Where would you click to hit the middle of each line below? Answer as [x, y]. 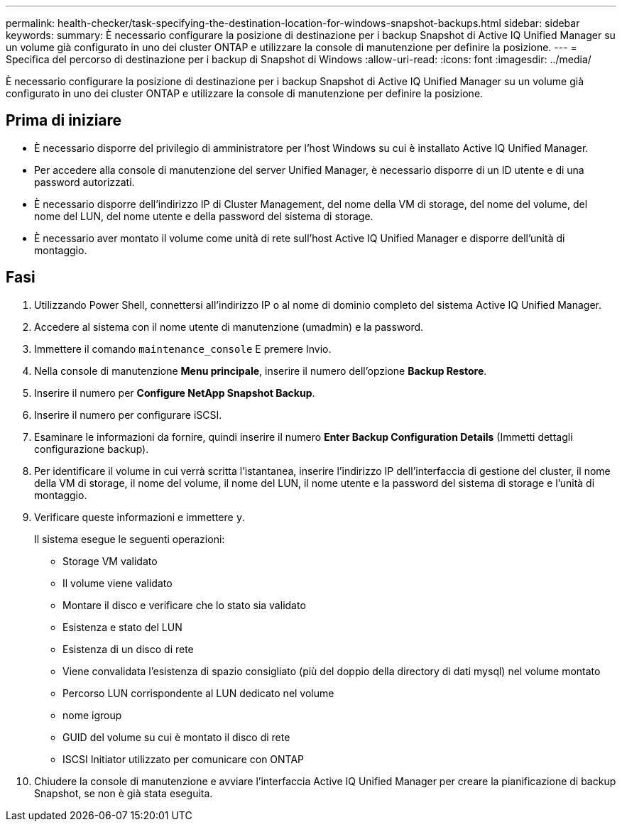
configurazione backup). [92, 449]
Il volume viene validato [118, 583]
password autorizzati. [84, 182]
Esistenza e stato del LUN [122, 627]
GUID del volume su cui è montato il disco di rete [176, 737]
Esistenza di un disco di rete [128, 649]
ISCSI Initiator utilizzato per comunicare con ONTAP [184, 759]
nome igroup [92, 715]
